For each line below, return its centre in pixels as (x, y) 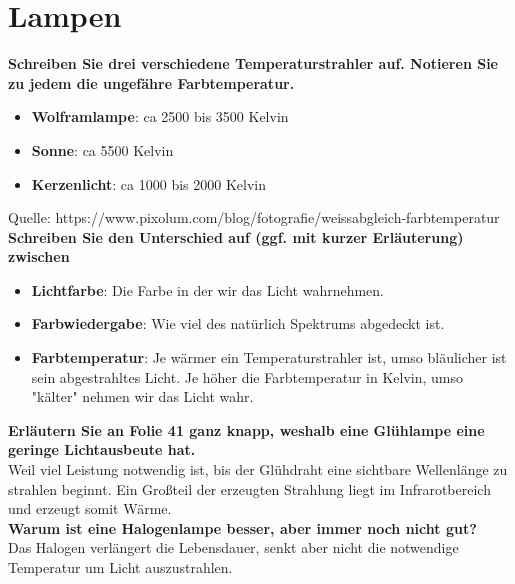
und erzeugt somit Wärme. (90, 508)
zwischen (39, 256)
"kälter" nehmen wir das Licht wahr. (142, 396)
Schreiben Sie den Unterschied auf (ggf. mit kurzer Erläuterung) (236, 236)
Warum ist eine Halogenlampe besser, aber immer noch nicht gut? (242, 527)
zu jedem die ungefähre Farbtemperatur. (151, 82)
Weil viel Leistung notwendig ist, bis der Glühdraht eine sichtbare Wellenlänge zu (258, 469)
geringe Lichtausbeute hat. (102, 449)
